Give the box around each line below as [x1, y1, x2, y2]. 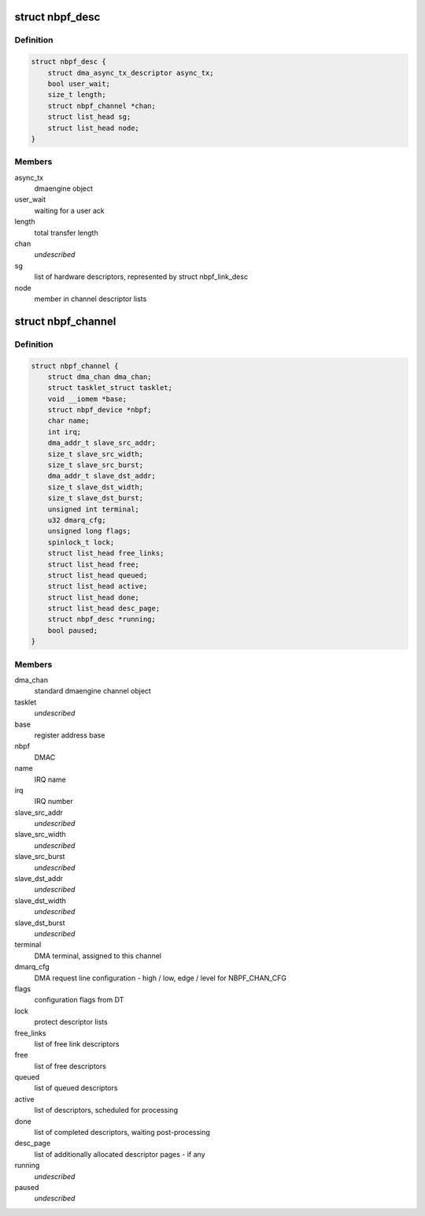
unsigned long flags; [47, 526, 131, 536]
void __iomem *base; [47, 394, 128, 403]
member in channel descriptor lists [34, 294, 147, 303]
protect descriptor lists [34, 1017, 108, 1027]
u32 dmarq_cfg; [47, 515, 106, 524]
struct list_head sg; [47, 113, 131, 121]
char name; [47, 416, 90, 426]
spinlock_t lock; [47, 537, 115, 547]
